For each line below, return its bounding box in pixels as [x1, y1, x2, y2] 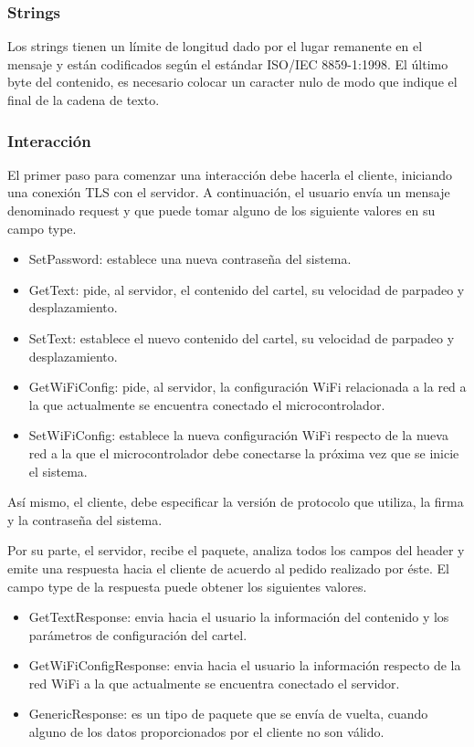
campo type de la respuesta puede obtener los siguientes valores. [7, 576, 367, 595]
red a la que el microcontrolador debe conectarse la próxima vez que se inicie [28, 443, 459, 462]
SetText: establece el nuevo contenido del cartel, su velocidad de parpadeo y [28, 328, 455, 347]
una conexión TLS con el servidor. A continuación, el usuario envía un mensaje [7, 183, 450, 202]
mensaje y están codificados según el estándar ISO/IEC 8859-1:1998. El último [7, 54, 448, 73]
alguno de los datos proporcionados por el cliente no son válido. [28, 722, 384, 742]
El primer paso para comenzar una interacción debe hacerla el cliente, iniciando [7, 164, 453, 184]
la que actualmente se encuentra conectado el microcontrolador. [28, 395, 385, 414]
